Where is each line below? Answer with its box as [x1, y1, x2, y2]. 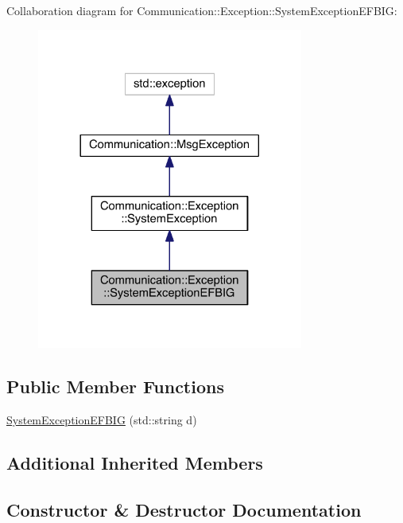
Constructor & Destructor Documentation [6, 497, 362, 521]
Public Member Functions [6, 374, 224, 399]
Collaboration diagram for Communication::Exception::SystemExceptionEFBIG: [6, 2, 397, 18]
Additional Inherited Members [6, 451, 263, 475]
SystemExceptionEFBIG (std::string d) [6, 412, 197, 428]
